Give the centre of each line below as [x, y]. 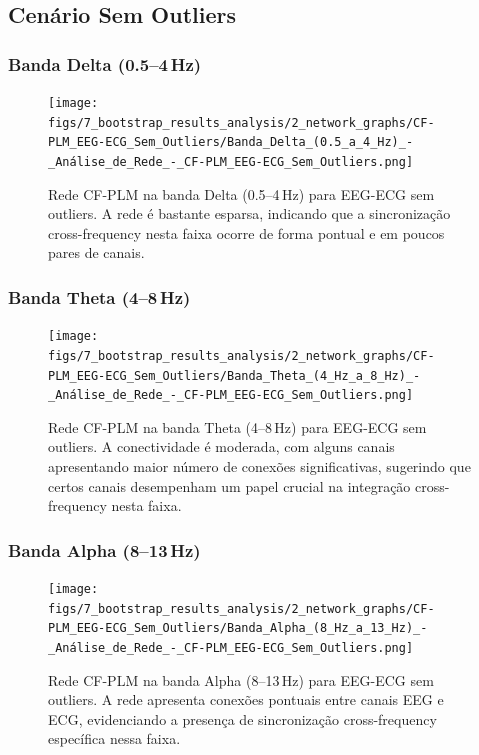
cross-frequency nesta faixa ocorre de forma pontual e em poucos [246, 232]
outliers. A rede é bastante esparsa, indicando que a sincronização [249, 213]
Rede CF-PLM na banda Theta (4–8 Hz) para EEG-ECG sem [237, 426]
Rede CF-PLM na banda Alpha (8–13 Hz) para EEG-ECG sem [241, 679]
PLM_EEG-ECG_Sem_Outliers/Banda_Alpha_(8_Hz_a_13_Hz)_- [238, 628]
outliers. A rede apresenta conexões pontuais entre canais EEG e [246, 699]
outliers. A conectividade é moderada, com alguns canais [221, 446]
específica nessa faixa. [114, 738]
